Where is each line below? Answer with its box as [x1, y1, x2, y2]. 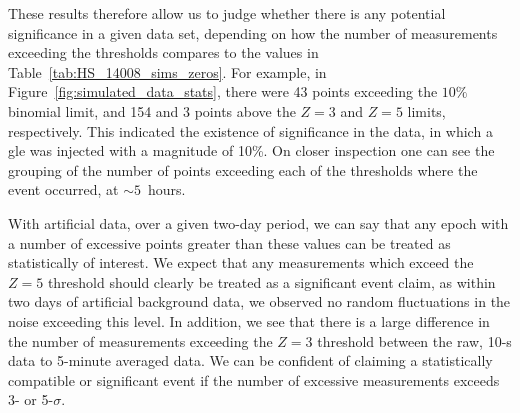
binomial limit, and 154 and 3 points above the [8, 100, 296, 121]
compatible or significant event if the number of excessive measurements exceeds [8, 369, 500, 390]
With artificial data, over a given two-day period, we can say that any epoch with [8, 212, 509, 233]
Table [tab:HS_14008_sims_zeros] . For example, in [8, 61, 327, 82]
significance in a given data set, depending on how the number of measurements [8, 22, 498, 43]
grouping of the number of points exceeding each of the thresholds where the [8, 159, 478, 180]
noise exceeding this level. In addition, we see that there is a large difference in [8, 310, 490, 331]
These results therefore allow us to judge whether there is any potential [8, 3, 446, 23]
